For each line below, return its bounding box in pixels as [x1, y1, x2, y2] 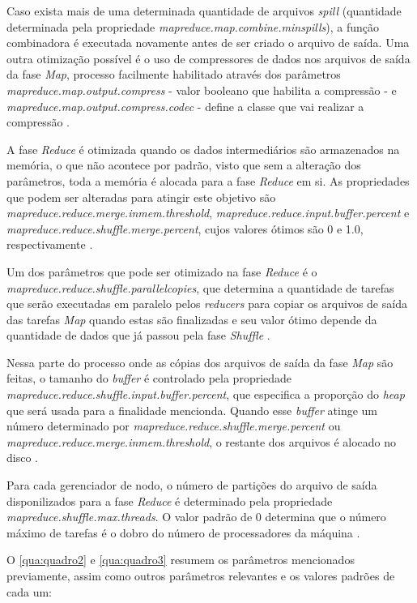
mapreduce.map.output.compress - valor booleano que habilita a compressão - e [6, 81, 397, 98]
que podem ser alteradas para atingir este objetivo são [6, 188, 276, 205]
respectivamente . [6, 236, 93, 253]
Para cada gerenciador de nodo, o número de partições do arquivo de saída [6, 477, 377, 494]
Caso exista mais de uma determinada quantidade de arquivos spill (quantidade [6, 2, 402, 19]
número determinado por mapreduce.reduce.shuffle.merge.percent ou [6, 417, 341, 434]
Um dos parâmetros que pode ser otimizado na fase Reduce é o [6, 263, 317, 280]
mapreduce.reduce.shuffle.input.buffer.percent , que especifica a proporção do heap [6, 386, 405, 403]
